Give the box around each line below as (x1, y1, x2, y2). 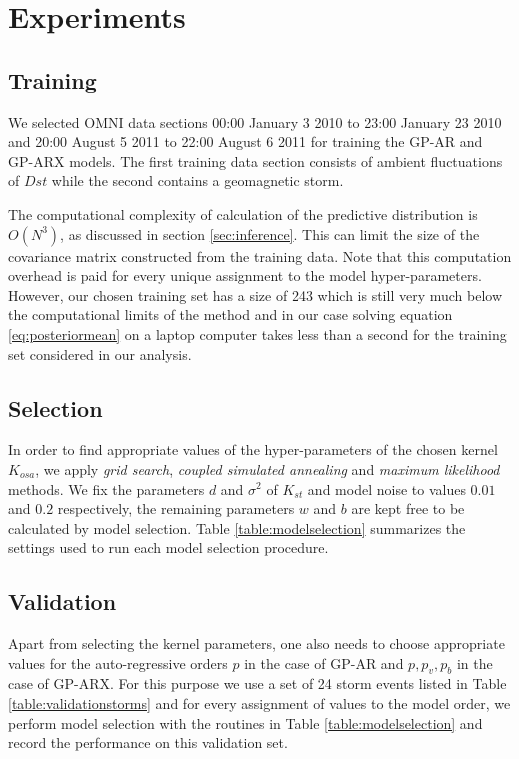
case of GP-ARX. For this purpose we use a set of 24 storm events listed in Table (8, 673, 507, 694)
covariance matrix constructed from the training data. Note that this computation (8, 245, 512, 266)
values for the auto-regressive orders (8, 652, 228, 673)
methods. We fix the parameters (8, 478, 205, 499)
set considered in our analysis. (8, 343, 192, 364)
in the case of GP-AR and (244, 652, 404, 673)
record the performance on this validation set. (8, 732, 288, 753)
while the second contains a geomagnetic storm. (51, 170, 344, 191)
